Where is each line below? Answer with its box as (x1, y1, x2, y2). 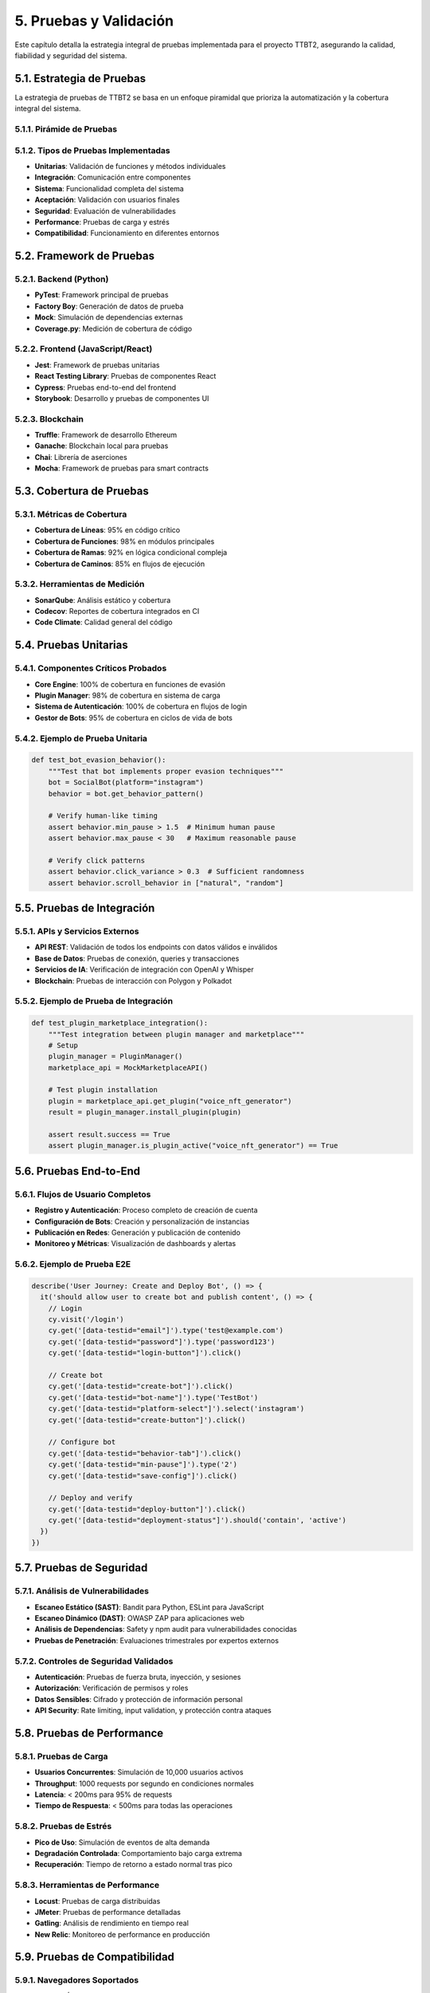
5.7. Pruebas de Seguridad (14, 1561, 148, 1574)
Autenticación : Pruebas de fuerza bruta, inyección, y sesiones (34, 1672, 241, 1681)
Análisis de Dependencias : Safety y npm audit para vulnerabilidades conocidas (34, 1625, 298, 1634)
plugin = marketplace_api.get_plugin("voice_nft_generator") (48, 1096, 292, 1106)
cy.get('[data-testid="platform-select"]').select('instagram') (48, 1404, 305, 1413)
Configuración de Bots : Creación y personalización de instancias (34, 1217, 250, 1226)
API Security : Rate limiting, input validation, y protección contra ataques (34, 1706, 272, 1716)
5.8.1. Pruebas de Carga (14, 1751, 108, 1762)
